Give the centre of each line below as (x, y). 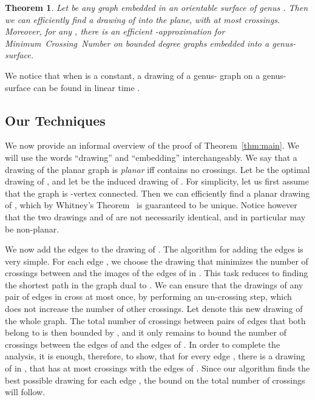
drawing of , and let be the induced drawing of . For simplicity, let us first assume (157, 181)
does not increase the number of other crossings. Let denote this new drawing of (154, 309)
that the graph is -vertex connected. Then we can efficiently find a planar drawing (157, 193)
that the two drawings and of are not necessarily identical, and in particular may (155, 216)
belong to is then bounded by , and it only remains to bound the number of (146, 332)
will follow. (25, 392)
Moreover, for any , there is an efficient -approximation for (115, 31)
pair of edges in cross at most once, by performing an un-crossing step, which (148, 297)
